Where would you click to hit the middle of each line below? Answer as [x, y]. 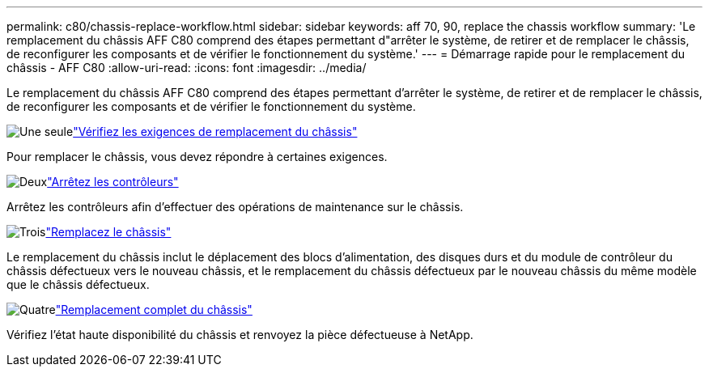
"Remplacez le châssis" [108, 232]
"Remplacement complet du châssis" [154, 309]
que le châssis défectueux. [78, 284]
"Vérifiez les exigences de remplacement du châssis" [215, 131]
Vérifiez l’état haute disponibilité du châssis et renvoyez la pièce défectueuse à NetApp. [240, 335]
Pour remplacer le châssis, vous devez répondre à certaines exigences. [197, 157]
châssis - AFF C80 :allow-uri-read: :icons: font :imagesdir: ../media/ [187, 68]
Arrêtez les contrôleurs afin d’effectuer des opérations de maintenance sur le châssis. [235, 207]
